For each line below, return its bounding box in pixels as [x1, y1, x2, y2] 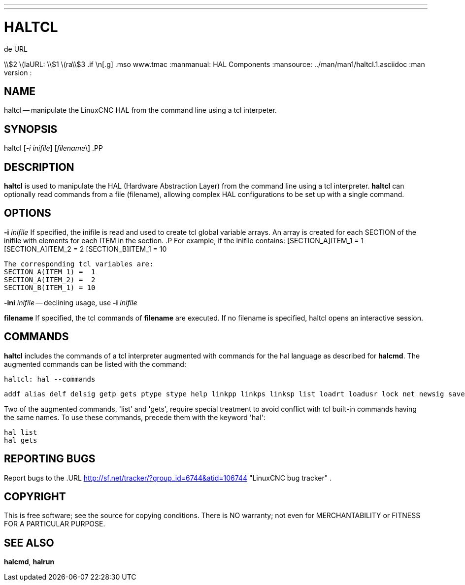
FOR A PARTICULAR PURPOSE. [4, 520, 105, 528]
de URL [4, 44, 28, 53]
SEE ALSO [4, 536, 54, 549]
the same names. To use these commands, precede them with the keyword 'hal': [4, 413, 266, 422]
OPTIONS [4, 207, 51, 220]
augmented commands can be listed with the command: [4, 359, 186, 368]
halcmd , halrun [4, 557, 55, 566]
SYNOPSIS [4, 123, 58, 135]
